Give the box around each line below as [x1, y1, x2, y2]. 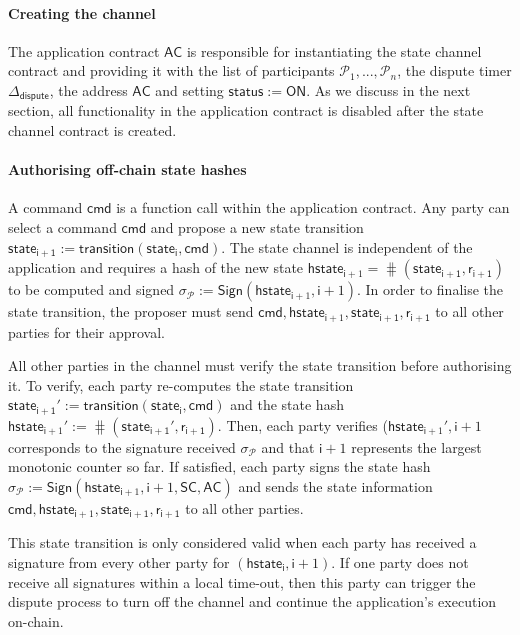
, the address [49, 79, 128, 100]
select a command [8, 217, 117, 238]
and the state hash [230, 394, 344, 415]
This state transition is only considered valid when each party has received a [8, 532, 477, 553]
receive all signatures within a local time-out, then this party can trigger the [8, 571, 476, 592]
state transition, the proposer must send [8, 301, 254, 322]
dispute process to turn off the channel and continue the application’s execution [8, 591, 497, 612]
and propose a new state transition [150, 217, 364, 238]
